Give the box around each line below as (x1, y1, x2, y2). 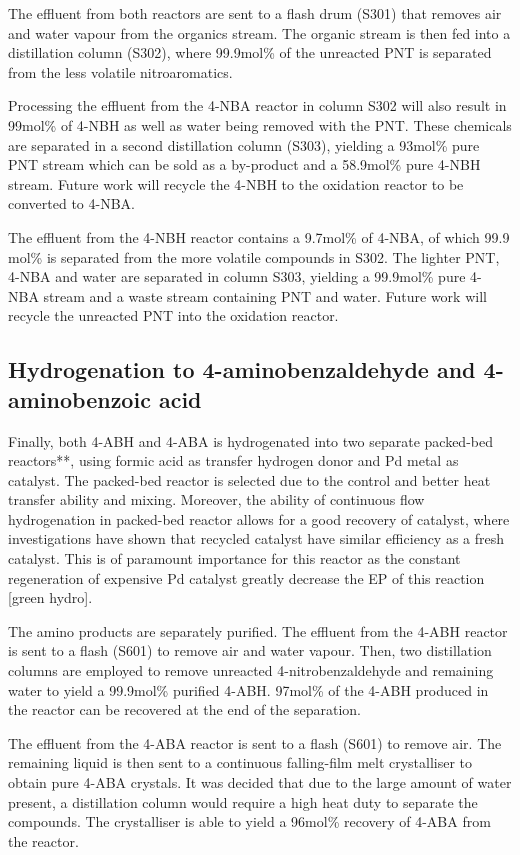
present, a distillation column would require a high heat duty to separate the (8, 791, 478, 812)
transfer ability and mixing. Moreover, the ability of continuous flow (8, 489, 425, 510)
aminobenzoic (8, 383, 151, 414)
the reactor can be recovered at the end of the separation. (8, 699, 361, 720)
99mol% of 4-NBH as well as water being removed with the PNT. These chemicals (8, 114, 512, 135)
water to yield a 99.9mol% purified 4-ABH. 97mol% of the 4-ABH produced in (8, 679, 489, 700)
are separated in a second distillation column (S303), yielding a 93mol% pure (8, 134, 480, 155)
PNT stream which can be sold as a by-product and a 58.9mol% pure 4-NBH (8, 154, 481, 175)
